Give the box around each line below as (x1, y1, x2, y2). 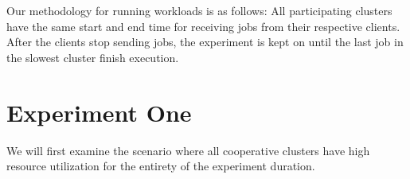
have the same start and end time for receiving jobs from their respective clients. (6, 18, 400, 34)
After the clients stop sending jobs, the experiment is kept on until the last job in (6, 33, 404, 50)
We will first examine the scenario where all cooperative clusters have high (6, 142, 370, 158)
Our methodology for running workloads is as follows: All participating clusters (6, 2, 392, 18)
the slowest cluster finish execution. (6, 49, 179, 65)
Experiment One (6, 95, 192, 128)
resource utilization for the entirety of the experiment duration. (6, 158, 315, 174)
